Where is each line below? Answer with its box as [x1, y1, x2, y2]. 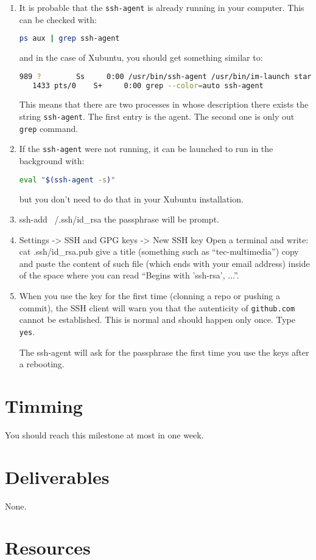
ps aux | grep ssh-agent [19, 34, 120, 43]
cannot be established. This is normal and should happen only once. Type [19, 313, 295, 326]
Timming [5, 393, 83, 418]
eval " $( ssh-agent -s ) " [19, 175, 116, 184]
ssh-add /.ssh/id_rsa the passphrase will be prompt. [19, 213, 219, 226]
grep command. [19, 122, 79, 134]
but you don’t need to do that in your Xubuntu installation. [19, 192, 244, 205]
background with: [19, 154, 85, 167]
